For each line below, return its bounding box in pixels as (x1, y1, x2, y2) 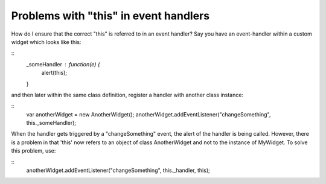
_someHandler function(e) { (26, 60, 100, 68)
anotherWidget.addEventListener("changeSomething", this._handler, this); (26, 167, 211, 174)
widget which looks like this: (11, 38, 81, 45)
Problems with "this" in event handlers (11, 9, 210, 22)
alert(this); (41, 69, 68, 77)
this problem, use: (11, 147, 56, 154)
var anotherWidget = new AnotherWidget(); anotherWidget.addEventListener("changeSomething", (26, 110, 271, 118)
